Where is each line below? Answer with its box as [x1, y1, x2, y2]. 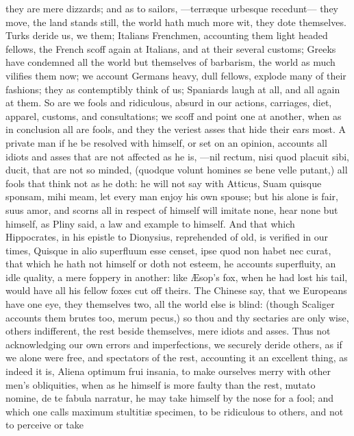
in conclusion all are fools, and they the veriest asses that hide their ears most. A [5, 122, 346, 136]
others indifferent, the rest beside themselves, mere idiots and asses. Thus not [5, 324, 331, 338]
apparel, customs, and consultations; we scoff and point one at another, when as [5, 108, 342, 123]
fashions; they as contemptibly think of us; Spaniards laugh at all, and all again [5, 82, 340, 96]
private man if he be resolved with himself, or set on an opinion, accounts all [5, 135, 327, 149]
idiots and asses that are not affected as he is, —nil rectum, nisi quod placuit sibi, [5, 149, 349, 163]
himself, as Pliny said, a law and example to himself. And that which [5, 216, 295, 230]
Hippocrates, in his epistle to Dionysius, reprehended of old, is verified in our [5, 230, 329, 244]
